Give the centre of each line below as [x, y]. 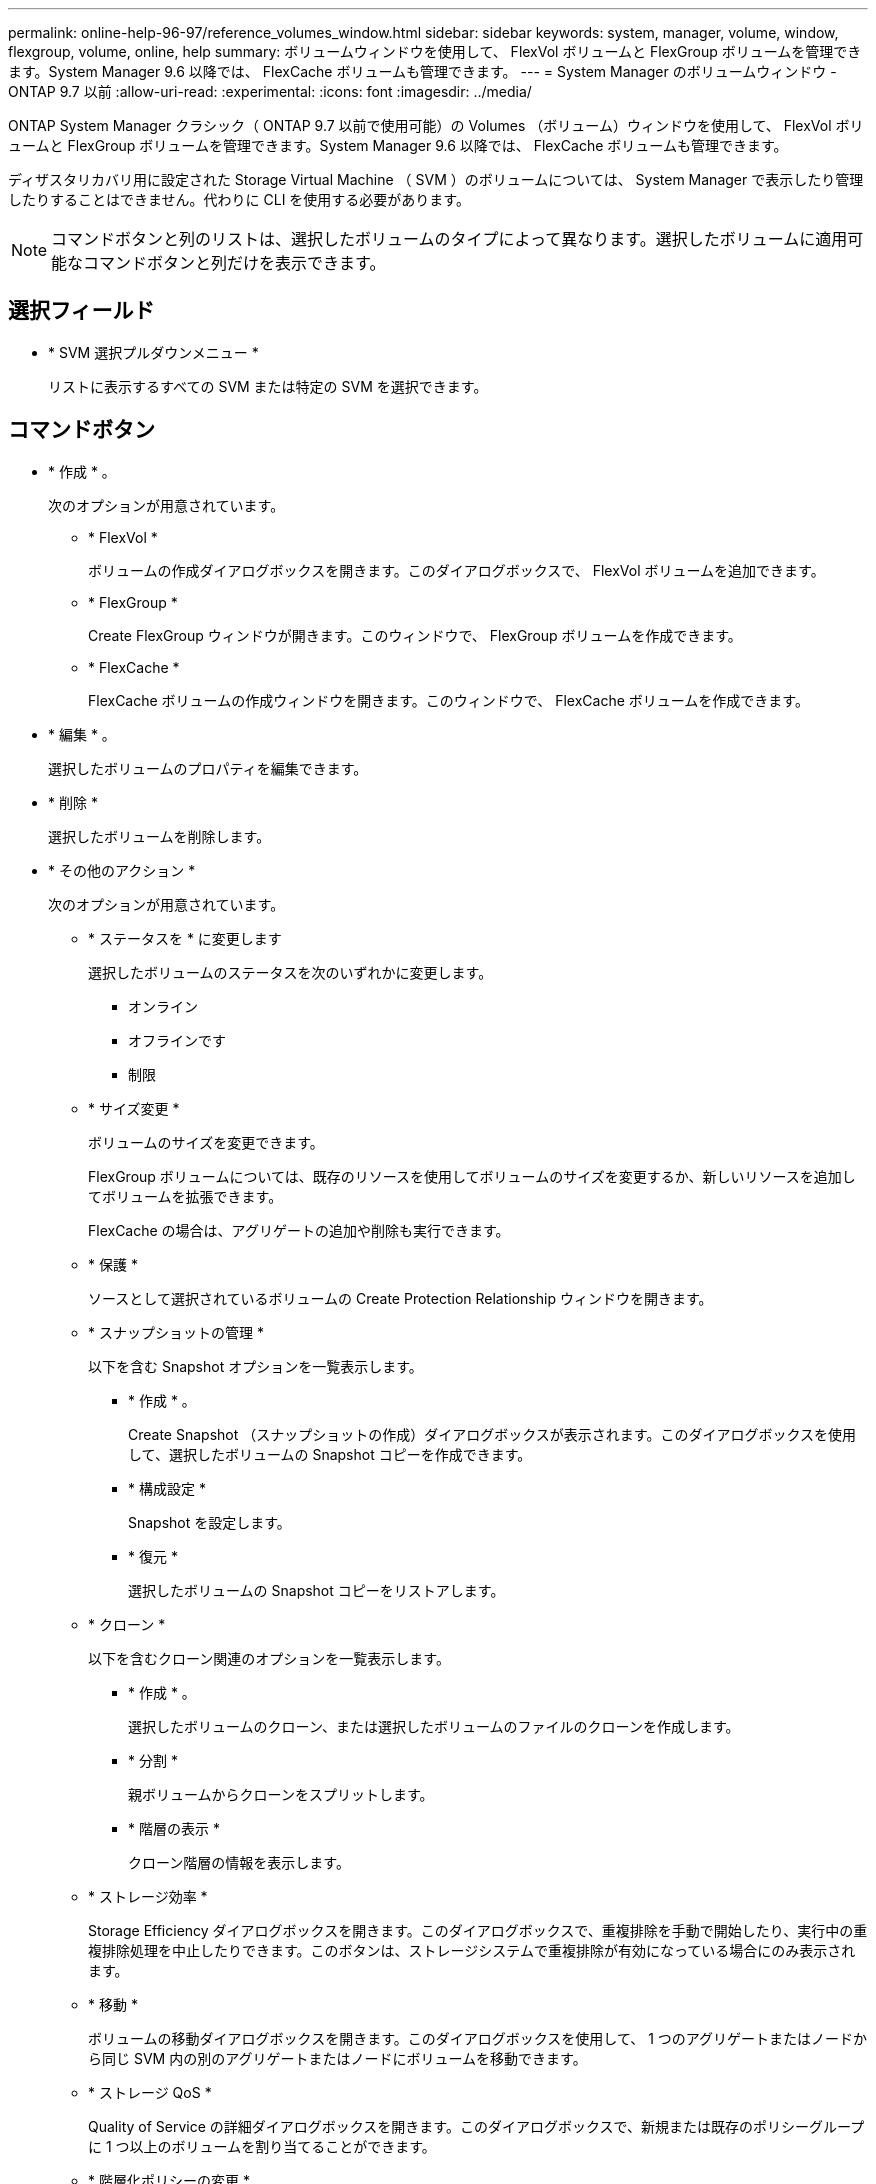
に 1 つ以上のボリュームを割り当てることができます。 [262, 2146]
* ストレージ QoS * [150, 2092]
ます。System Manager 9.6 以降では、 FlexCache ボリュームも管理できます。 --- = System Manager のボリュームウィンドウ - [422, 71]
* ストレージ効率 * [148, 1896]
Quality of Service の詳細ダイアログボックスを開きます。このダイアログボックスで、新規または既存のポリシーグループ [476, 2126]
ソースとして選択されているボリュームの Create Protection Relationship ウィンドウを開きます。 [400, 1298]
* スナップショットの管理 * [176, 1332]
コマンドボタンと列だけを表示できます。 [234, 263]
